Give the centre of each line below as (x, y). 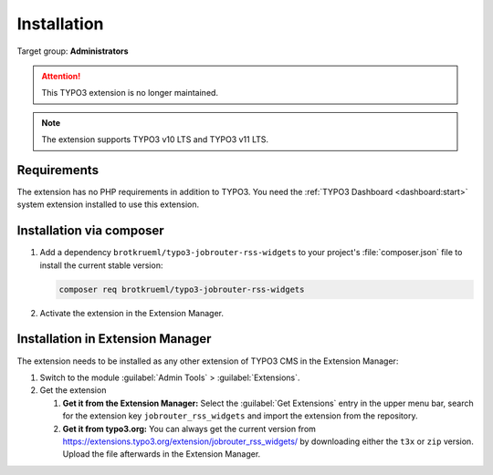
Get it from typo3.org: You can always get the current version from (189, 429)
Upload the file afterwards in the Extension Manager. (162, 454)
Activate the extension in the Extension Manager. (131, 313)
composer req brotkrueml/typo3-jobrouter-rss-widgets (182, 289)
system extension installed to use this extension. (108, 204)
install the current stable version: (101, 265)
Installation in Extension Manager (114, 339)
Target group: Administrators (73, 51)
